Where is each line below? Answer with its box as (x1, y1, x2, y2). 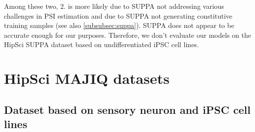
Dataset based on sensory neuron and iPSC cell (4, 102, 251, 117)
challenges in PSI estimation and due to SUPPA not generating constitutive (4, 10, 232, 21)
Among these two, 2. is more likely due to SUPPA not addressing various (4, 1, 225, 11)
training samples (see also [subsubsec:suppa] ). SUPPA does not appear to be (4, 20, 234, 30)
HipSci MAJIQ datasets (4, 68, 170, 88)
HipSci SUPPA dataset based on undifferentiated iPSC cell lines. (4, 39, 199, 50)
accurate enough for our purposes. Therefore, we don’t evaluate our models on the (4, 29, 251, 40)
